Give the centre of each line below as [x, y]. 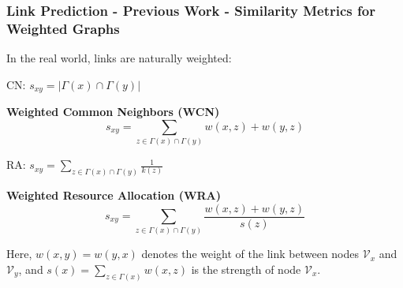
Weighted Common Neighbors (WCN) [113, 112]
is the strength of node [246, 269]
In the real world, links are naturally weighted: [119, 58]
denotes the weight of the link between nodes [250, 254]
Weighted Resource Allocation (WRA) [114, 194]
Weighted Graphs [63, 28]
